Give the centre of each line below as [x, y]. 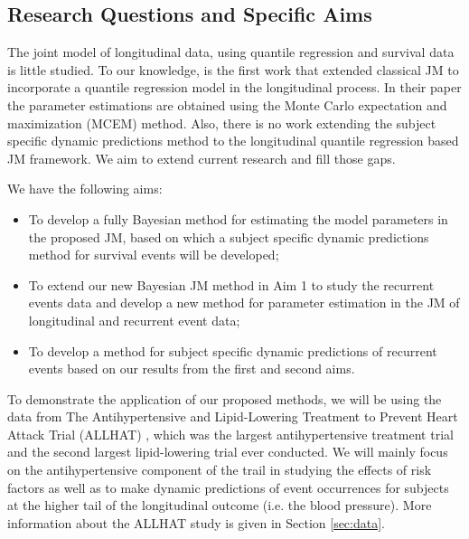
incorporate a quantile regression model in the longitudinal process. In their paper [234, 87]
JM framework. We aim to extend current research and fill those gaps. [202, 158]
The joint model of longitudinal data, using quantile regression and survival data [231, 52]
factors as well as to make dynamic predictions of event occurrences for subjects [228, 487]
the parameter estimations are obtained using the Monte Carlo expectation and [227, 104]
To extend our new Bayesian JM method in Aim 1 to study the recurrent [231, 284]
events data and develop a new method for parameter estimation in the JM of [244, 303]
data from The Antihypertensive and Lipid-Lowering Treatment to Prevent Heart [233, 416]
